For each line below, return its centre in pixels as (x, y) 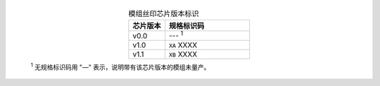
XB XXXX (183, 54)
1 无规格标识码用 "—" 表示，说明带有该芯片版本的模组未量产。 (120, 66)
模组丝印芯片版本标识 (164, 14)
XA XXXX (183, 45)
